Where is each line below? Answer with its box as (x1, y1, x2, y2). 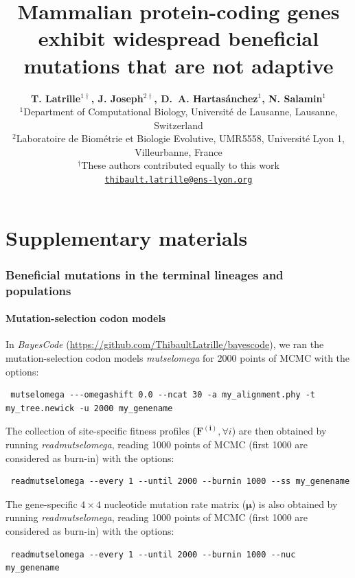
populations (5, 281, 71, 299)
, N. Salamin (262, 91, 323, 105)
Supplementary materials (5, 223, 248, 251)
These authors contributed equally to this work (81, 158, 279, 172)
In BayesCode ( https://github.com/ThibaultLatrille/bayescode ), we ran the (5, 337, 324, 351)
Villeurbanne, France (135, 144, 222, 159)
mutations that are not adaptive (23, 51, 334, 79)
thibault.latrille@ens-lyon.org (104, 175, 253, 185)
